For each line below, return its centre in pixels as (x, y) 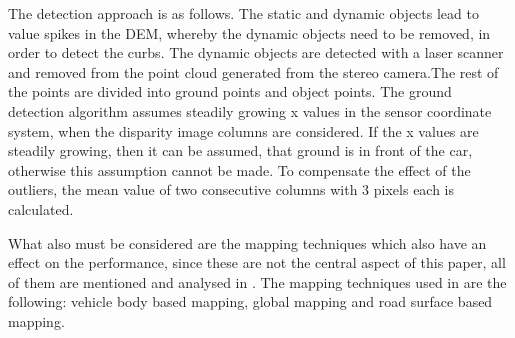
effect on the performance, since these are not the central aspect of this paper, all (257, 262)
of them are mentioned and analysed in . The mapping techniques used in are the (257, 281)
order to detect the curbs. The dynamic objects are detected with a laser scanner (256, 52)
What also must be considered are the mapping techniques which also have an (247, 242)
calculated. (41, 208)
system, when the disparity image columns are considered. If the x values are (243, 130)
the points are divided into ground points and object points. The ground (230, 91)
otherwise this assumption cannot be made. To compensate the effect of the (239, 169)
